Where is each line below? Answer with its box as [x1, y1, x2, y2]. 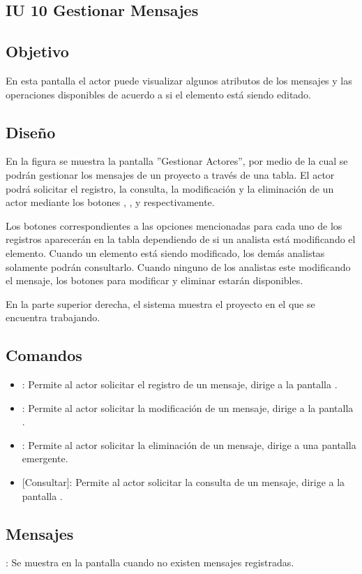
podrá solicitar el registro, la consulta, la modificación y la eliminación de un [6, 181, 334, 196]
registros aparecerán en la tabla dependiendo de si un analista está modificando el [6, 232, 356, 246]
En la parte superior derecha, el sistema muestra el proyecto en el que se [6, 296, 315, 311]
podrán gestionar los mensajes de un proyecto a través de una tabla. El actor [6, 167, 335, 182]
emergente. [22, 451, 68, 466]
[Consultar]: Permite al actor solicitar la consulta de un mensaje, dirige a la [22, 475, 345, 490]
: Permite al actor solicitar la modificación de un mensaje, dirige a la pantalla [22, 400, 354, 415]
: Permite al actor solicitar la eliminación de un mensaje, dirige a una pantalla [22, 437, 356, 452]
